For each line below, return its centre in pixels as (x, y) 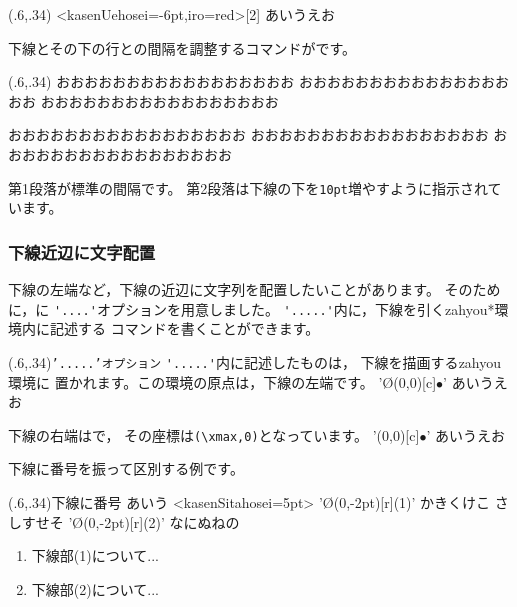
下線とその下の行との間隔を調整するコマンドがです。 (182, 47)
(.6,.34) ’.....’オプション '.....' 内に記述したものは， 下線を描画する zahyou (255, 361)
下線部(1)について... (95, 555)
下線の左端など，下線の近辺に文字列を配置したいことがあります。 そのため (254, 289)
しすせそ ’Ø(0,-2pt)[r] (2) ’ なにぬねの (124, 521)
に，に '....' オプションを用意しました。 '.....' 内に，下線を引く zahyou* (251, 308)
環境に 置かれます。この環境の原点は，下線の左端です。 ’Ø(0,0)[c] (222, 381)
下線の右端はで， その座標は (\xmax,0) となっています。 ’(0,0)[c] (214, 434)
